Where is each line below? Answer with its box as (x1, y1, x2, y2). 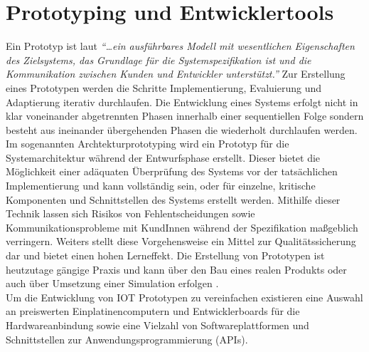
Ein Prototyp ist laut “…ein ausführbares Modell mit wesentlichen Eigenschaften (6, 38, 355, 53)
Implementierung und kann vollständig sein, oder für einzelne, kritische (6, 178, 316, 193)
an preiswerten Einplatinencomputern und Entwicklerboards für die (6, 304, 300, 319)
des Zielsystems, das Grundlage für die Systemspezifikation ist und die (6, 52, 311, 67)
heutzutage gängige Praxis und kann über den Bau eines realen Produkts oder (6, 262, 347, 276)
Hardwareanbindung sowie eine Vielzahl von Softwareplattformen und (6, 318, 309, 332)
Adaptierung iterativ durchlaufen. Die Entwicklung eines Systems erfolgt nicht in (6, 94, 358, 109)
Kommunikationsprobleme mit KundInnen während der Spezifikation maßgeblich (6, 219, 358, 234)
